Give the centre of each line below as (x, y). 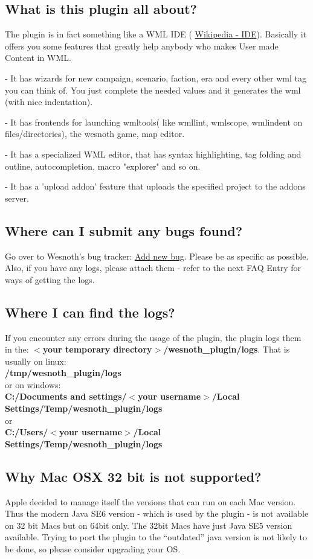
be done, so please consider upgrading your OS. (93, 549)
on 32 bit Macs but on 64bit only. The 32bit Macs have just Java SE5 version (149, 525)
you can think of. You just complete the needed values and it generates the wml (153, 90)
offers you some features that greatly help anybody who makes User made (142, 46)
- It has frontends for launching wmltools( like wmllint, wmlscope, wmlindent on (154, 122)
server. (17, 198)
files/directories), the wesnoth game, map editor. (95, 134)
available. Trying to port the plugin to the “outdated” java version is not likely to (156, 537)
